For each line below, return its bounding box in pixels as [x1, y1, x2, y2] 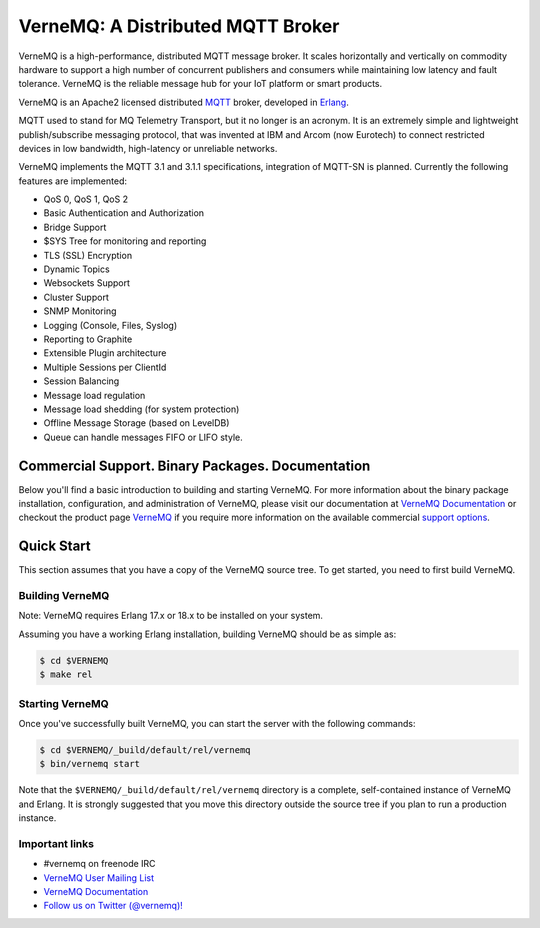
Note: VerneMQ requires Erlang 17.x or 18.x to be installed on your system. [18, 610, 324, 622]
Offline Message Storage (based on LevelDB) [43, 417, 230, 429]
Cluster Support [43, 291, 109, 303]
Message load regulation [43, 389, 146, 401]
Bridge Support [43, 221, 107, 233]
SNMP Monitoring [43, 305, 117, 317]
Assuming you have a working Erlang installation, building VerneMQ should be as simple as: [18, 628, 397, 640]
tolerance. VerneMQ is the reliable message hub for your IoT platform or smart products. [18, 78, 383, 90]
